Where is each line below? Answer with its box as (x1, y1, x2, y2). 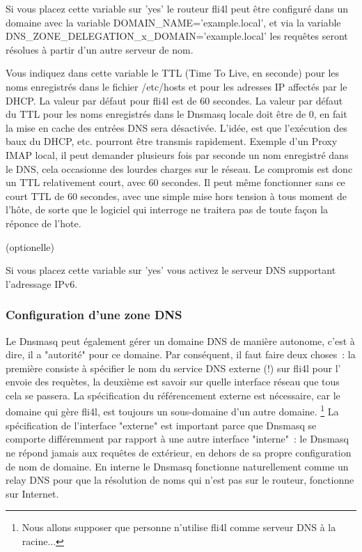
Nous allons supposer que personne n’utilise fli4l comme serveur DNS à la (22, 520, 336, 535)
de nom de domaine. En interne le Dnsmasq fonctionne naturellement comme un (6, 459, 349, 473)
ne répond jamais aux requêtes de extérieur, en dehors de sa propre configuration (6, 445, 352, 459)
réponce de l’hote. (6, 215, 81, 230)
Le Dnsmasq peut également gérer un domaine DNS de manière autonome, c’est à (6, 333, 355, 348)
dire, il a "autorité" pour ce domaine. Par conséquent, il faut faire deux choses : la (6, 347, 356, 362)
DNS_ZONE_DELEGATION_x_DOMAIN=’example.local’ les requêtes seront (6, 29, 348, 43)
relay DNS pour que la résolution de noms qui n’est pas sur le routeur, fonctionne (6, 473, 354, 487)
